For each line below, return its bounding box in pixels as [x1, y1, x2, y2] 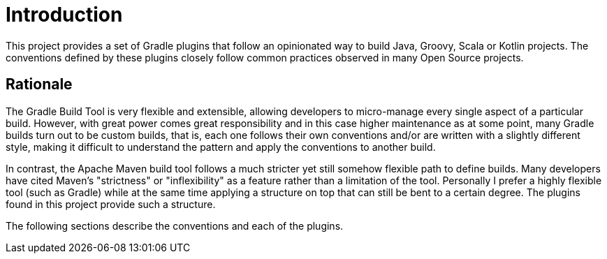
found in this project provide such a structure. [6, 198, 216, 210]
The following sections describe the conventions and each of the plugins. [6, 219, 344, 232]
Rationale [6, 75, 73, 94]
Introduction [6, 3, 123, 27]
